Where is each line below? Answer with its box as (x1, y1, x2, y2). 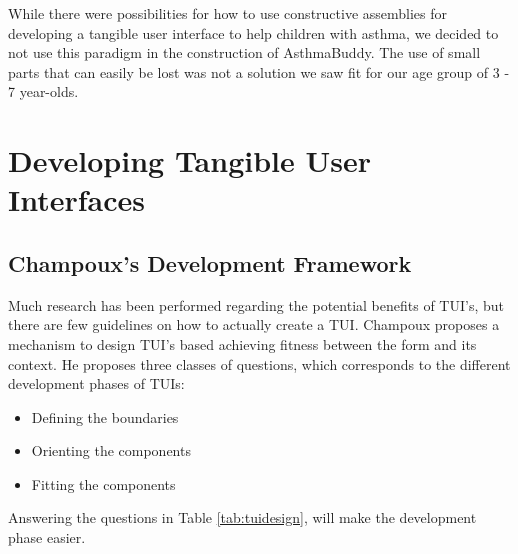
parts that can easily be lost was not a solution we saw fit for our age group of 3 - (8, 61, 510, 82)
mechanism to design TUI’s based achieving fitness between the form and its (8, 333, 477, 354)
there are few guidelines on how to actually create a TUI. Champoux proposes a (8, 314, 500, 335)
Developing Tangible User (8, 140, 371, 181)
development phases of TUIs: (8, 373, 185, 394)
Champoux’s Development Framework (8, 247, 412, 278)
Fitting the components (31, 473, 176, 494)
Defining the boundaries (31, 406, 179, 427)
